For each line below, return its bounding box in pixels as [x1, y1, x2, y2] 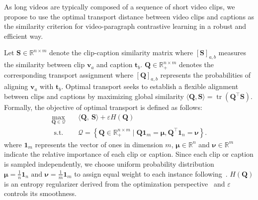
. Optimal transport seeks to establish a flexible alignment [61, 81, 239, 92]
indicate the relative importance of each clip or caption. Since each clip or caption [4, 149, 254, 159]
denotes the [178, 59, 214, 70]
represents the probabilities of [160, 69, 251, 80]
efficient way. [4, 30, 43, 41]
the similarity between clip [4, 59, 85, 70]
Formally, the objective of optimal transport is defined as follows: [4, 102, 202, 112]
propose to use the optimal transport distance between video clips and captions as [4, 11, 255, 21]
